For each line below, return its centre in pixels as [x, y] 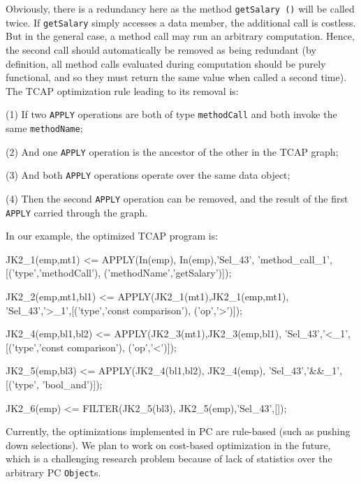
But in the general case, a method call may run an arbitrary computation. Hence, [180, 36]
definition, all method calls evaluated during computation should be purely [166, 63]
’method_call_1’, [295, 259]
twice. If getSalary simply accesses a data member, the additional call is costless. [181, 22]
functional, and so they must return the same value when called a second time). [176, 77]
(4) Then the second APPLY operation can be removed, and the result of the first [177, 198]
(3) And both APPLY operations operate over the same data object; [148, 175]
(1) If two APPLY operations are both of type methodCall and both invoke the [171, 114]
